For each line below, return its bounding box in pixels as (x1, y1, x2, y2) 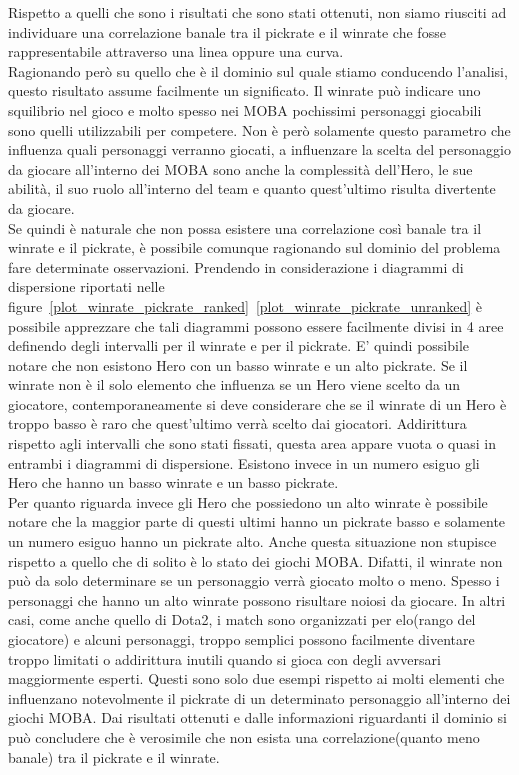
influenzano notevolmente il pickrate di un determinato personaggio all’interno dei (8, 687, 511, 708)
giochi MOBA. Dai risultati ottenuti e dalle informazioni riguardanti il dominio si (8, 707, 507, 728)
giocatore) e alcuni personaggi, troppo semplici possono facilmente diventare (8, 629, 475, 649)
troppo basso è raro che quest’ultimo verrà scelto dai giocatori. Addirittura (8, 413, 467, 434)
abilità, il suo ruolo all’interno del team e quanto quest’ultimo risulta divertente (8, 178, 496, 199)
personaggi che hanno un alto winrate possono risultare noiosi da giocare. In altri (8, 589, 506, 610)
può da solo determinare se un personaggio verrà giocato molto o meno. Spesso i (8, 570, 500, 591)
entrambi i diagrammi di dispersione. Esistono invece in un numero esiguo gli (8, 452, 480, 473)
